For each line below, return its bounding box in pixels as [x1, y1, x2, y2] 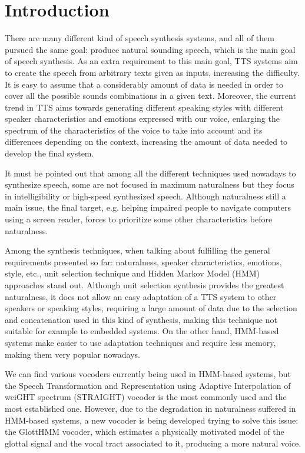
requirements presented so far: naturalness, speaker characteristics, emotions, [5, 255, 282, 268]
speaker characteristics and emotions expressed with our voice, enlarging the [5, 112, 280, 125]
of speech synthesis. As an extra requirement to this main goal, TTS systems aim [5, 55, 298, 67]
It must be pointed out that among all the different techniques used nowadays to [5, 166, 296, 179]
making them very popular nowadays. [5, 348, 141, 360]
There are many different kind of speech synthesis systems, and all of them [5, 32, 274, 44]
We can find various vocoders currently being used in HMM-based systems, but [5, 368, 291, 380]
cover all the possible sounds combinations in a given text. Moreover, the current [5, 89, 296, 102]
